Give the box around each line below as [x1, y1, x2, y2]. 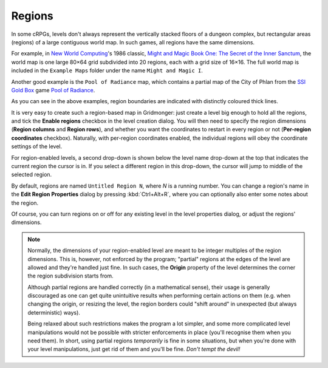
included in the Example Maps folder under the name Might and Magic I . [11, 67, 203, 74]
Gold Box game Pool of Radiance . [11, 86, 95, 94]
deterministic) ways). [27, 308, 80, 316]
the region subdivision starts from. [27, 272, 114, 279]
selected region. [11, 171, 52, 179]
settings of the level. [11, 143, 63, 150]
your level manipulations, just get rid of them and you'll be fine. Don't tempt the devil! [27, 346, 241, 353]
